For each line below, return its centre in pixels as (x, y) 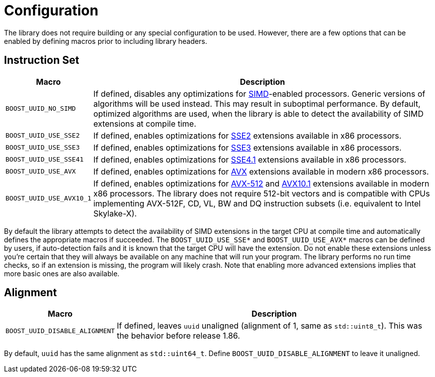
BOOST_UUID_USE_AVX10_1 (49, 198)
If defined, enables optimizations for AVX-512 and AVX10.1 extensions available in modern (261, 183)
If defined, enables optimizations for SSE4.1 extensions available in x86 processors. (250, 159)
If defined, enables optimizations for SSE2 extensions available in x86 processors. (247, 135)
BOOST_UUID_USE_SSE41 (45, 160)
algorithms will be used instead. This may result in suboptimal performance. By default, (257, 103)
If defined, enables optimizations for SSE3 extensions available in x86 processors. (247, 147)
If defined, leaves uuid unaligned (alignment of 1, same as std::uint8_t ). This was (270, 326)
